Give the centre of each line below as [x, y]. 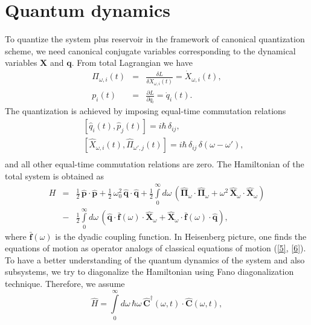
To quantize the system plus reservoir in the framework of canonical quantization [155, 39]
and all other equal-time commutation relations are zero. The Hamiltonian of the [155, 164]
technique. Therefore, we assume [65, 284]
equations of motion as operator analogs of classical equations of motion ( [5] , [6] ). [155, 248]
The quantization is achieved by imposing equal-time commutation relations [146, 111]
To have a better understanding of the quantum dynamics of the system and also [155, 259]
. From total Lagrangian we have [132, 63]
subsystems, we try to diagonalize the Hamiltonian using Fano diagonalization [149, 272]
